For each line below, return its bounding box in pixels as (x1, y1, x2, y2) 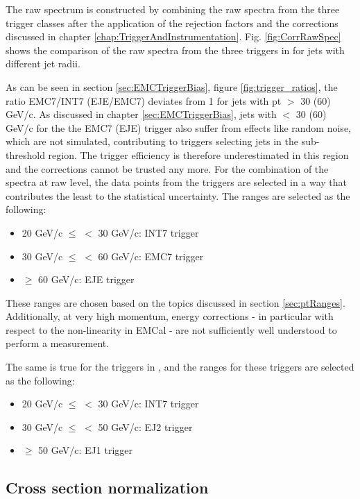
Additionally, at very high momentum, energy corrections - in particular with (6, 309, 334, 323)
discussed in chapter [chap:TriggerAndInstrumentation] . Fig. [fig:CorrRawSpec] (6, 29, 341, 44)
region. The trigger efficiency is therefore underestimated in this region (48, 147, 349, 162)
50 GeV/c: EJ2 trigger (98, 419, 193, 434)
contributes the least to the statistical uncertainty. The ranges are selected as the (6, 188, 350, 203)
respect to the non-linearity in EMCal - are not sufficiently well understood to (6, 322, 337, 337)
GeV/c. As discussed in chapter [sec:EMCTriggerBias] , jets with (6, 107, 277, 121)
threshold (6, 147, 45, 162)
